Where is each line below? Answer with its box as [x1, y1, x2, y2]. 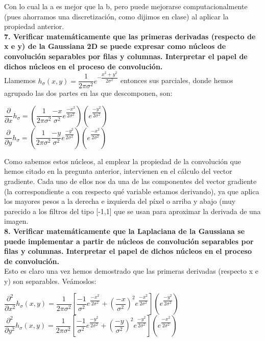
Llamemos [4, 75, 36, 86]
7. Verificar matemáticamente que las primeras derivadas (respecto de [4, 31, 256, 41]
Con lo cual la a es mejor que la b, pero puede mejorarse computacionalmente [4, 1, 248, 11]
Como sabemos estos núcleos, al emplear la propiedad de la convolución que [4, 155, 241, 166]
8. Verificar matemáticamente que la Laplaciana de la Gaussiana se [4, 225, 245, 236]
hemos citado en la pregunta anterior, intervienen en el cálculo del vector [4, 166, 232, 176]
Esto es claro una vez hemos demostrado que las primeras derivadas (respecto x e [4, 266, 258, 276]
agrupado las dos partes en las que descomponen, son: [4, 88, 173, 98]
